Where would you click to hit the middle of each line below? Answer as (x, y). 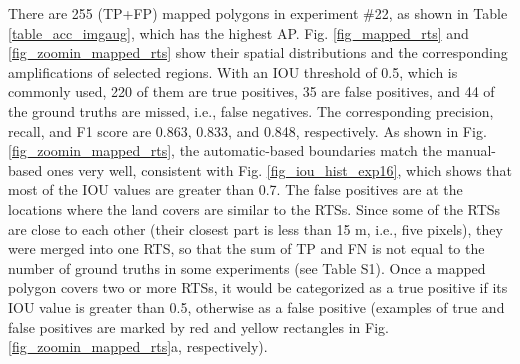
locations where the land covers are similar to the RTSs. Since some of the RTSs (254, 208)
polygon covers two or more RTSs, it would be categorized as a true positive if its (258, 287)
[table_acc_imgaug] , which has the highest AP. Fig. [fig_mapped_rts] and (238, 32)
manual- (471, 150)
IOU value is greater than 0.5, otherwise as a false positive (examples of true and (256, 306)
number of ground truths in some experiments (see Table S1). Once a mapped (247, 267)
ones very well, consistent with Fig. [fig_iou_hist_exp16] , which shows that (279, 169)
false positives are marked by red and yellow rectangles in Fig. (198, 326)
